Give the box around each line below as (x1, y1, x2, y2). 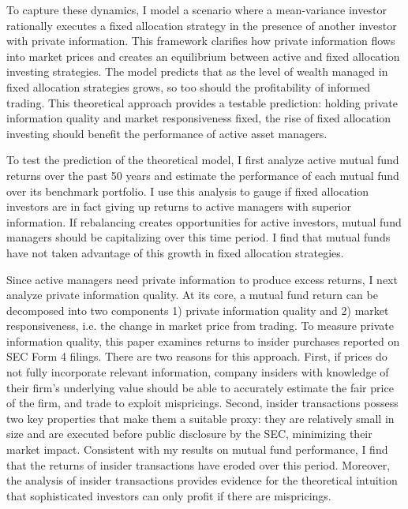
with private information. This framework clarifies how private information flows (6, 32, 395, 49)
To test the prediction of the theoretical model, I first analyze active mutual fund (6, 152, 399, 168)
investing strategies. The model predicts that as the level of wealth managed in (6, 63, 388, 80)
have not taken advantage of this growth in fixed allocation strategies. (6, 244, 344, 260)
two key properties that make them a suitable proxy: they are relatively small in (6, 410, 395, 426)
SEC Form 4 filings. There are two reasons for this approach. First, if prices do (6, 348, 387, 365)
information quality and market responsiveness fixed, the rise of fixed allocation (6, 110, 391, 126)
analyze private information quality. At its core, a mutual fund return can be (6, 286, 378, 303)
